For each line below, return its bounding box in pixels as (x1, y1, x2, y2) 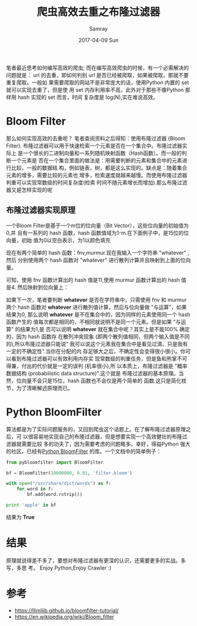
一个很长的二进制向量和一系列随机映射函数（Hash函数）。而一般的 (22, 149, 182, 156)
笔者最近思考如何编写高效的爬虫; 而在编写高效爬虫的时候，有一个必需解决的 (6, 64, 189, 71)
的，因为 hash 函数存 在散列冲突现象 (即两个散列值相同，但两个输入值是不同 (6, 333, 190, 340)
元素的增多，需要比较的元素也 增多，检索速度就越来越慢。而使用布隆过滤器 (6, 171, 188, 178)
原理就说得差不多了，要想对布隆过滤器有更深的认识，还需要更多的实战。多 (6, 557, 186, 564)
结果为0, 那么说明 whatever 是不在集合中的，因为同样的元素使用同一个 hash (6, 311, 191, 318)
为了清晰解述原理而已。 (16, 384, 73, 391)
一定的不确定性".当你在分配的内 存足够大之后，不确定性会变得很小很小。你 (6, 348, 186, 355)
